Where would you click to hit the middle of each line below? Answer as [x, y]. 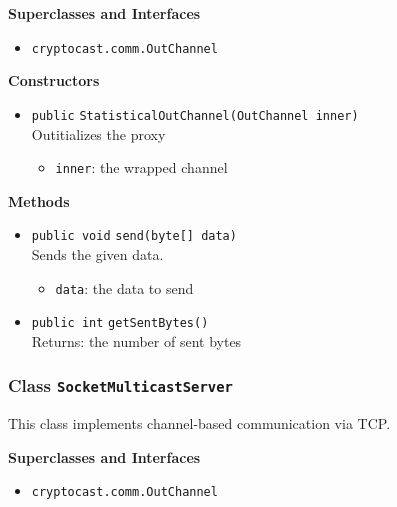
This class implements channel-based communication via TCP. [199, 423]
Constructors [54, 80]
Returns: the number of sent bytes [136, 340]
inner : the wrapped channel [141, 167]
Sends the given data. [97, 254]
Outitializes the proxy [98, 133]
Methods [39, 200]
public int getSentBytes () [120, 323]
